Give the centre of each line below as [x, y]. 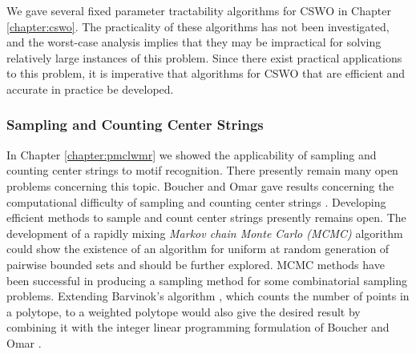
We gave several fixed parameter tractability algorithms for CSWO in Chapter [199, 10]
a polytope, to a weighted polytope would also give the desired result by [184, 311]
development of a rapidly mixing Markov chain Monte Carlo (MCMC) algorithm [205, 233]
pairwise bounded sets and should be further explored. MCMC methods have [196, 264]
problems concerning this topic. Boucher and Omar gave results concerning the [200, 185]
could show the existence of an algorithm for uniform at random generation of [198, 249]
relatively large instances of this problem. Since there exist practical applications [204, 57]
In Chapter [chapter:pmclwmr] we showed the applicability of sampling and [192, 154]
